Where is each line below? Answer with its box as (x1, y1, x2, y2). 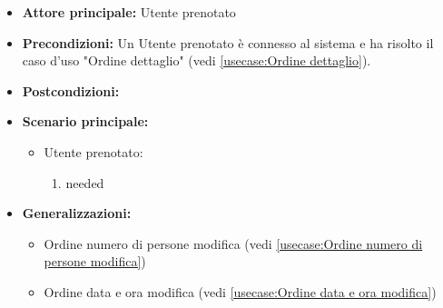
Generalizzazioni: (22, 204, 132, 223)
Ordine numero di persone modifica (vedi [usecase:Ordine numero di (44, 233, 423, 253)
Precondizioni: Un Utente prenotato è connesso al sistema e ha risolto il (22, 33, 434, 52)
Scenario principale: (22, 112, 149, 131)
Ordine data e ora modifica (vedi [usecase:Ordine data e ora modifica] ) (44, 282, 437, 301)
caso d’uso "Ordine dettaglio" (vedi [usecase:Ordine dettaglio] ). (22, 51, 371, 70)
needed (65, 173, 104, 192)
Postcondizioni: (22, 81, 120, 100)
